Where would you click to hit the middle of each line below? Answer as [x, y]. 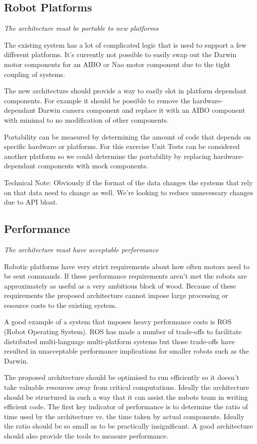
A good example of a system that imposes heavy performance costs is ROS [118, 322]
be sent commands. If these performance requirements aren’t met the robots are [126, 276]
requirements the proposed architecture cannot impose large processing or [116, 295]
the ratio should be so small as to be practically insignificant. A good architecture [128, 426]
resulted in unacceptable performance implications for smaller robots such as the [127, 351]
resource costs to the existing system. [61, 305]
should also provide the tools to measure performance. [86, 436]
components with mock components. [93, 166]
